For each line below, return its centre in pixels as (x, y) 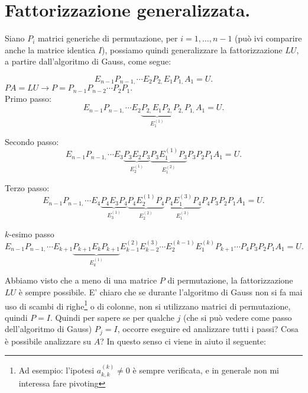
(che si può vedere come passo (238, 317)
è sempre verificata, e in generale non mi (206, 370)
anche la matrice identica (50, 49)
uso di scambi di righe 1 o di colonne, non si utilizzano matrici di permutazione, (148, 305)
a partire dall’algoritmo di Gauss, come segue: (88, 61)
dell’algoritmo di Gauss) (48, 329)
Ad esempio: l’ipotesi (56, 370)
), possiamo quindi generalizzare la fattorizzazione (192, 49)
